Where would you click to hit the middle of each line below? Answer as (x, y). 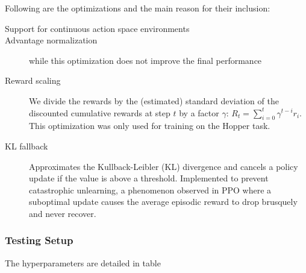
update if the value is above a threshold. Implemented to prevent (149, 178)
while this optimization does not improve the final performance (145, 60)
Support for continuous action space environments (97, 28)
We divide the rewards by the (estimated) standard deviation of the (154, 100)
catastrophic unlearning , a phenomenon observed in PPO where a (150, 190)
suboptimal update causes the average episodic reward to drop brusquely (163, 202)
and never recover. (63, 213)
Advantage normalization (51, 40)
